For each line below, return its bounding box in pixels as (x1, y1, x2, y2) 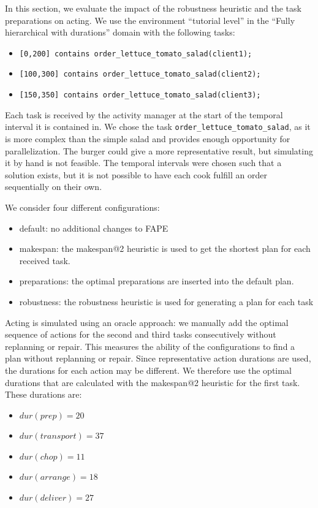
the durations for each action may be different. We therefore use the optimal (5, 363, 292, 376)
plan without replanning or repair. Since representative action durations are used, (5, 352, 311, 365)
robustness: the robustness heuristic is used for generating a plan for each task (19, 295, 314, 308)
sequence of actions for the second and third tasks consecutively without (5, 328, 276, 341)
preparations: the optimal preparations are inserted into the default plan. (19, 275, 294, 287)
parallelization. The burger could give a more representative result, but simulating (5, 144, 313, 157)
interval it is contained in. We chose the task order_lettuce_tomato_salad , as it (5, 120, 311, 133)
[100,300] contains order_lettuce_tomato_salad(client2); (19, 70, 261, 79)
